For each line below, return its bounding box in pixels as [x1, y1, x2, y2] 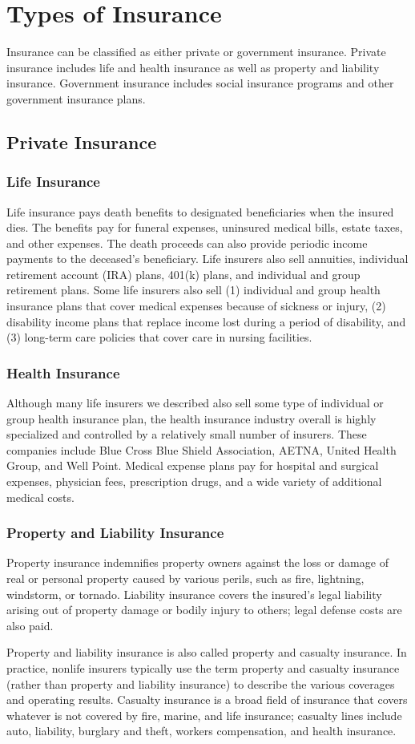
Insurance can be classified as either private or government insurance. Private [6, 43, 386, 60]
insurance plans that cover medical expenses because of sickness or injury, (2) [6, 297, 386, 314]
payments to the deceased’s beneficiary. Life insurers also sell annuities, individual [6, 250, 409, 267]
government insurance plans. [6, 90, 146, 107]
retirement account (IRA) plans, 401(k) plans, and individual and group [6, 265, 361, 282]
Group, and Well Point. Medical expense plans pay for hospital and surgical [6, 457, 379, 474]
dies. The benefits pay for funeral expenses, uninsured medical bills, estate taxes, [6, 219, 403, 236]
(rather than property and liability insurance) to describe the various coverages [6, 675, 395, 692]
